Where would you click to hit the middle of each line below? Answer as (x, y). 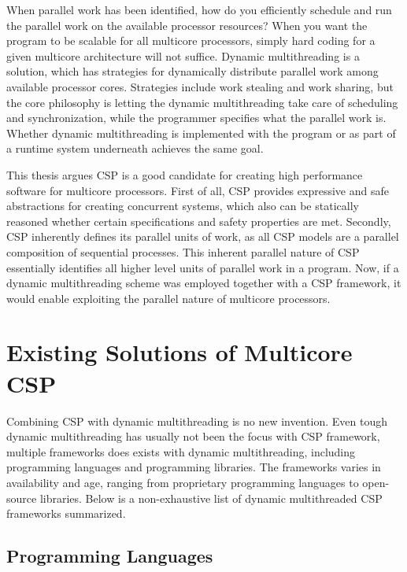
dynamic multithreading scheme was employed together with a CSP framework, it (204, 283)
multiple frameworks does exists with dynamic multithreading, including (181, 451)
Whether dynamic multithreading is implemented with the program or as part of (201, 133)
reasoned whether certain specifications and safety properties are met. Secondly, (199, 221)
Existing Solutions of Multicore (179, 352)
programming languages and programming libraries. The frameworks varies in (194, 467)
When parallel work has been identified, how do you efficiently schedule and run (199, 9)
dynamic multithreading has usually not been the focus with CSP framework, (193, 436)
